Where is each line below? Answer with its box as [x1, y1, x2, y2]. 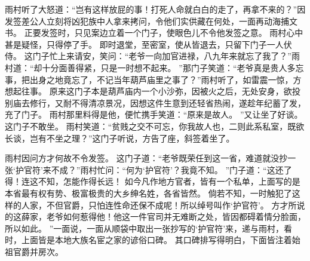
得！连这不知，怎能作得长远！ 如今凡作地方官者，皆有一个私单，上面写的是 [5, 175, 300, 188]
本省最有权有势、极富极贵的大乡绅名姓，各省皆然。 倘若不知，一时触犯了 [5, 186, 292, 199]
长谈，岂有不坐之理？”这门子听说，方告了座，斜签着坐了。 [5, 131, 235, 144]
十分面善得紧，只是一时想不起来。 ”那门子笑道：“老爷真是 [42, 61, 271, 73]
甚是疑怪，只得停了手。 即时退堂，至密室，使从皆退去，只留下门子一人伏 [5, 38, 292, 50]
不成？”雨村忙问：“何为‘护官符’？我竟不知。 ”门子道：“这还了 [51, 163, 292, 176]
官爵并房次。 [13, 245, 63, 257]
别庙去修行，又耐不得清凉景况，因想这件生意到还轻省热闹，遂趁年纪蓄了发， [5, 96, 306, 109]
